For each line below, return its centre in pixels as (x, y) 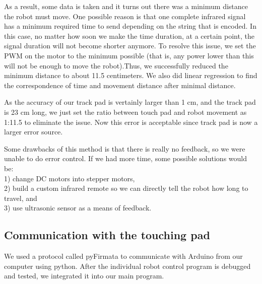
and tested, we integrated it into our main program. (84, 276)
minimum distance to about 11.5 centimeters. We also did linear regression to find (131, 75)
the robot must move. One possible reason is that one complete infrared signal (125, 16)
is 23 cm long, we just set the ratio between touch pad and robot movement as (125, 112)
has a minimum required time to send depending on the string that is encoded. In (130, 26)
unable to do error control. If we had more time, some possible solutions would (126, 158)
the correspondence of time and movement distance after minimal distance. (120, 85)
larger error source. (34, 132)
